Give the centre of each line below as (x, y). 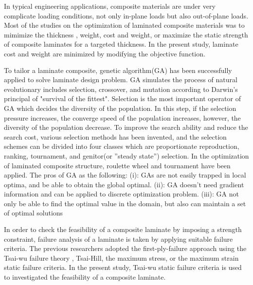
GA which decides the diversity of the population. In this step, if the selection (120, 108)
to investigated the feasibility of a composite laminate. (85, 277)
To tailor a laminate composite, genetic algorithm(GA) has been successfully (118, 70)
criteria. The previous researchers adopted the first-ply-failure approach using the (125, 248)
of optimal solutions (34, 213)
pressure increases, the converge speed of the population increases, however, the (122, 117)
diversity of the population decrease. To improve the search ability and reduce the (126, 127)
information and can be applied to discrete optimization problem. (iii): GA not (121, 194)
